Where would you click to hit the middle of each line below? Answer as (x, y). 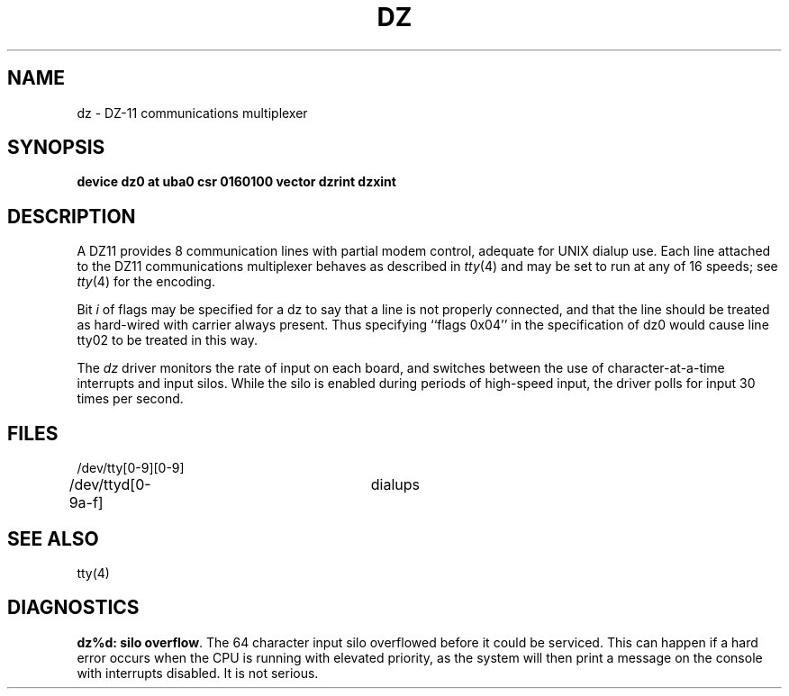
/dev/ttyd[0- (110, 485)
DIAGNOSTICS (73, 608)
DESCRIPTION (72, 216)
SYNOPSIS (56, 148)
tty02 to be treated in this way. (167, 340)
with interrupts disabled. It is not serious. (198, 673)
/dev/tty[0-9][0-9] (131, 468)
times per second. (130, 399)
